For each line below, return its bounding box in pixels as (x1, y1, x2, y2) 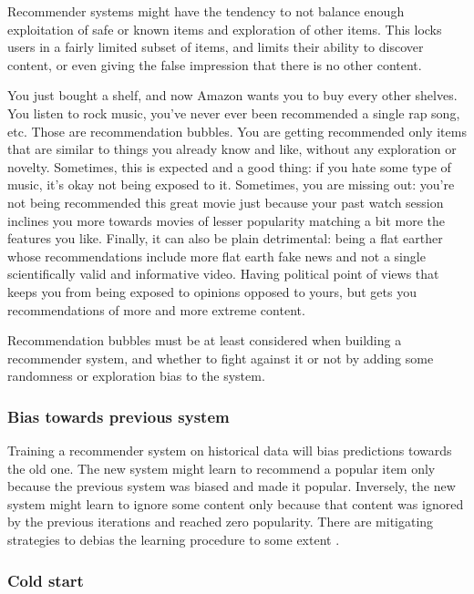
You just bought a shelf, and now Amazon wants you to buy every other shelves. (7, 86, 458, 105)
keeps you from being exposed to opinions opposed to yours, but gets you (7, 282, 417, 301)
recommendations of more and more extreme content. (7, 300, 305, 319)
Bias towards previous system (7, 405, 230, 427)
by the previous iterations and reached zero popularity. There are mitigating (7, 512, 434, 531)
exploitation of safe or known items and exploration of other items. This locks (7, 19, 442, 38)
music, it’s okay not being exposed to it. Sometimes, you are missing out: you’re (7, 175, 455, 194)
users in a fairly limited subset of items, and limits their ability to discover (7, 37, 424, 56)
